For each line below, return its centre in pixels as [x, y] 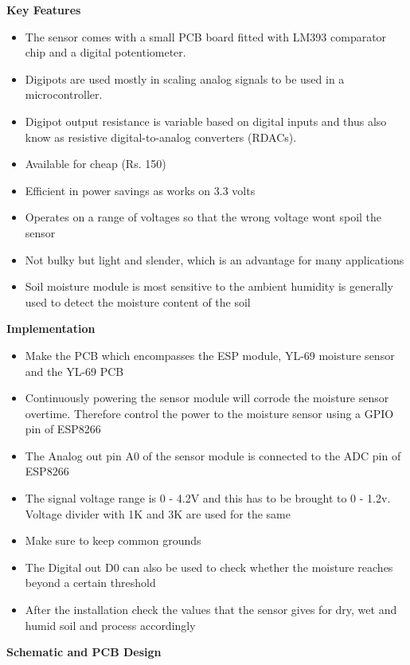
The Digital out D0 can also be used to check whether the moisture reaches [209, 567]
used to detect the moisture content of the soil [138, 301]
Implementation [51, 329]
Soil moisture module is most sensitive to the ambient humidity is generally [209, 286]
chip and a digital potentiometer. [105, 52]
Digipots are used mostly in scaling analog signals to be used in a [185, 78]
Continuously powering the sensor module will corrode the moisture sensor [207, 398]
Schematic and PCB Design [84, 652]
